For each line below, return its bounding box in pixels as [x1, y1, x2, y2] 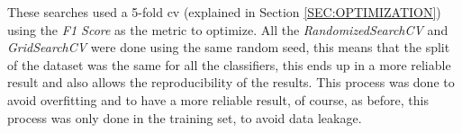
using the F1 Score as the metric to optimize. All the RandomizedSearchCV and [7, 20, 448, 39]
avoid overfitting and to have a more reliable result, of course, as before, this [7, 90, 429, 109]
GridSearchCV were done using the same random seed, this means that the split [7, 38, 450, 57]
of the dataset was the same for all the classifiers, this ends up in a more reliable [7, 55, 451, 74]
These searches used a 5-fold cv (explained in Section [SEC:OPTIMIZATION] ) [7, 3, 441, 21]
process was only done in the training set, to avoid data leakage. [7, 108, 362, 127]
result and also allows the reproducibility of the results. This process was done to [7, 73, 455, 92]
